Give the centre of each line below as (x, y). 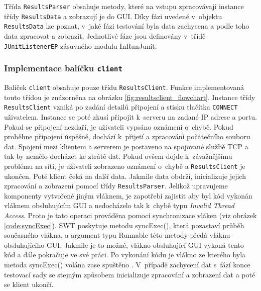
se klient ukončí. (29, 284)
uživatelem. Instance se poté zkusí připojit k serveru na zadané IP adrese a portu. (130, 116)
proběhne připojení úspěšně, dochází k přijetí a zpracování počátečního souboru (127, 136)
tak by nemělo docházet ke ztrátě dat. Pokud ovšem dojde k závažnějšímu (118, 156)
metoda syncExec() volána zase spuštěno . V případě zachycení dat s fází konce (127, 264)
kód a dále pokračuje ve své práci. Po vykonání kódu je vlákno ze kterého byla (125, 255)
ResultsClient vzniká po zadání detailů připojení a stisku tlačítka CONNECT (121, 107)
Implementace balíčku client (63, 68)
